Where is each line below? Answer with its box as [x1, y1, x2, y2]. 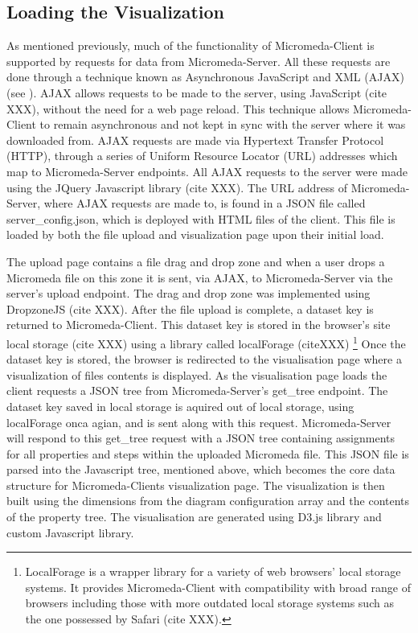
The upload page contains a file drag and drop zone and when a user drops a [6, 253, 385, 269]
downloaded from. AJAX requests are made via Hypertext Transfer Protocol [6, 131, 384, 148]
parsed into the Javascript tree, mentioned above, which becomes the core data [6, 461, 395, 478]
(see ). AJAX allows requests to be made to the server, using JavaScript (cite [6, 84, 387, 101]
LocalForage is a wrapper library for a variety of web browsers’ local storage [25, 563, 401, 580]
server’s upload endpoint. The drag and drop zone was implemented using [6, 285, 371, 302]
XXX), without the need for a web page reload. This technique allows [6, 100, 350, 117]
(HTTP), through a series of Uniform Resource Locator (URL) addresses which [6, 147, 398, 164]
